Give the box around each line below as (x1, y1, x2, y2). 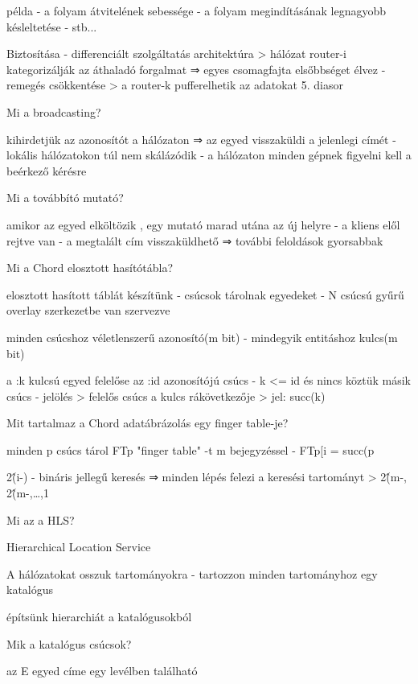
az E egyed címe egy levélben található (6, 662, 198, 679)
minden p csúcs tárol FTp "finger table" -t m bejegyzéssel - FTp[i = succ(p (6, 441, 375, 458)
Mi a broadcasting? (6, 103, 101, 120)
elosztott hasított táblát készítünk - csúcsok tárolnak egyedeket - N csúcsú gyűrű (6, 286, 404, 303)
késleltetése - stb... (6, 18, 97, 35)
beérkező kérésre (6, 162, 87, 179)
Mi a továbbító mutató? (6, 189, 124, 206)
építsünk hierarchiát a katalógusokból (6, 608, 192, 625)
